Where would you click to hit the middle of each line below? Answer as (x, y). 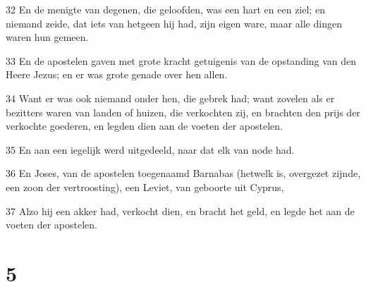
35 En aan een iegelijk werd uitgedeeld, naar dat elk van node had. (150, 149)
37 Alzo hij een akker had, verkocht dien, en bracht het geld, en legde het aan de (180, 210)
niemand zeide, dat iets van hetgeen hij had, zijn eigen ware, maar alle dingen (174, 23)
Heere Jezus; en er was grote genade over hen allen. (117, 74)
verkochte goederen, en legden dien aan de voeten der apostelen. (144, 126)
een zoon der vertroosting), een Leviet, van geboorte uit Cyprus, (145, 187)
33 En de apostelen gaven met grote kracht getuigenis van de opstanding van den (181, 60)
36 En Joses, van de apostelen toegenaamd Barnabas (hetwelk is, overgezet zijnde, (183, 173)
